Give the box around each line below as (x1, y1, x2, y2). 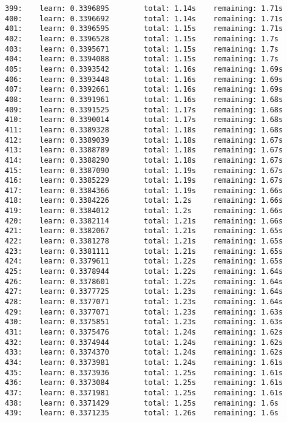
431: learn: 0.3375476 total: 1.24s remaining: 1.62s (5, 328, 283, 336)
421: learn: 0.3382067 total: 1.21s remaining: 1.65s (5, 226, 283, 236)
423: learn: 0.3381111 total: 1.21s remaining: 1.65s (5, 247, 283, 256)
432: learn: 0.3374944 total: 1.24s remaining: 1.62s (5, 338, 283, 347)
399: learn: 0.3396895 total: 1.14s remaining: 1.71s (5, 4, 283, 13)
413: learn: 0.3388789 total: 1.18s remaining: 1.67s (5, 146, 283, 155)
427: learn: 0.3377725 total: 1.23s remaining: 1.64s (5, 287, 283, 296)
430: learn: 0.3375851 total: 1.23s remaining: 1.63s (5, 318, 283, 327)
